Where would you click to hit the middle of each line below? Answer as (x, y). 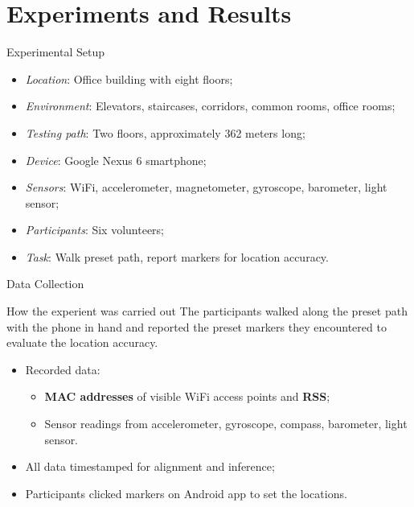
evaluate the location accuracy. (82, 342)
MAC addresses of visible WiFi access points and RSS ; (187, 396)
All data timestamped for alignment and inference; (150, 466)
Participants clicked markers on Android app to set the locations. (186, 493)
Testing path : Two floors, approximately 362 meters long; (165, 132)
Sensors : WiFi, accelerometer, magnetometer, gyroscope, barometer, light (206, 187)
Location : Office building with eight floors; (129, 78)
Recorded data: (63, 369)
